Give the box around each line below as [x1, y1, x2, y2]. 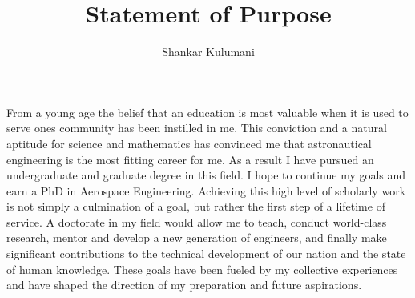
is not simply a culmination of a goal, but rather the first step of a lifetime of [6, 198, 385, 215]
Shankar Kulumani [162, 43, 255, 60]
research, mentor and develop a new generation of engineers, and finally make [6, 229, 387, 246]
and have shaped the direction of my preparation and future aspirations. [6, 276, 362, 293]
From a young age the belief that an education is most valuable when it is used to [6, 103, 409, 120]
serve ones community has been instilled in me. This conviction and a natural [6, 119, 387, 136]
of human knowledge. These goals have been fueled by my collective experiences [6, 260, 398, 277]
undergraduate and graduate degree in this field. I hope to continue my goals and [6, 167, 406, 183]
